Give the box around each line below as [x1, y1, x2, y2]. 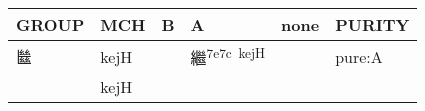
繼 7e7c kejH [190, 43, 266, 70]
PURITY [335, 13, 410, 36]
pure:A [335, 44, 383, 68]
